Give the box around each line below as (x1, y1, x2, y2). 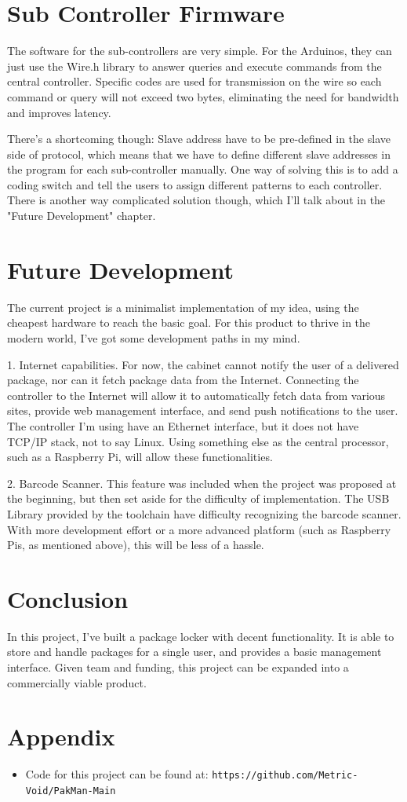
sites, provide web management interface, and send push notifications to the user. (7, 402, 398, 419)
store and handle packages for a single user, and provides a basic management (7, 643, 382, 660)
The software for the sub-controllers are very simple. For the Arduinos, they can (7, 42, 392, 59)
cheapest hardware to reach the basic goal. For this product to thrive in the (7, 314, 371, 331)
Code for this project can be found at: (25, 766, 209, 782)
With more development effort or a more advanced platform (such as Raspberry (7, 521, 391, 537)
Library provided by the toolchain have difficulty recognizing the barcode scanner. (7, 505, 402, 522)
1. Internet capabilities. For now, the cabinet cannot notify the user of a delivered (7, 356, 399, 372)
